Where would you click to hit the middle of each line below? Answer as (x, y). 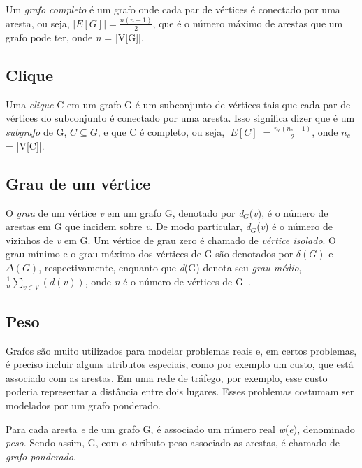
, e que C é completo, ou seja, (161, 132)
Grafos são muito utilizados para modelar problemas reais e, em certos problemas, (181, 350)
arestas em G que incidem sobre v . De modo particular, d (128, 226)
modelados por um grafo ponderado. (83, 405)
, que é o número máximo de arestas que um (248, 23)
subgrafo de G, (36, 132)
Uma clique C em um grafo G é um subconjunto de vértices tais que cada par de (178, 104)
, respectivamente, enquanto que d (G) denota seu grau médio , (170, 268)
